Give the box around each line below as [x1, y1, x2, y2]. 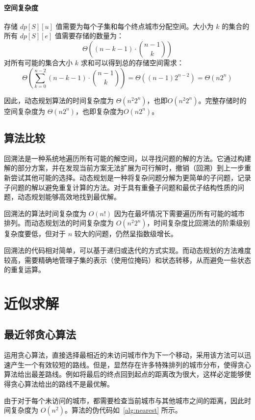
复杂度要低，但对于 [4, 228, 66, 239]
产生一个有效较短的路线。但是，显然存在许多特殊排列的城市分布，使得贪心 [10, 359, 251, 369]
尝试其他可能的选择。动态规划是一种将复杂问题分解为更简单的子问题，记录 [10, 172, 251, 182]
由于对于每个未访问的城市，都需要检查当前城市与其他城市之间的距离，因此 [4, 395, 244, 405]
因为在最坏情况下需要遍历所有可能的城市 [114, 208, 245, 218]
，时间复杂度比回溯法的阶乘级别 [147, 218, 250, 228]
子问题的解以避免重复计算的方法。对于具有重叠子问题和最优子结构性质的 [4, 182, 237, 192]
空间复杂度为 [4, 106, 45, 116]
